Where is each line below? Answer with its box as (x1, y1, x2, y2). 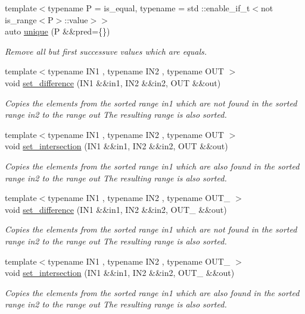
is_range (5, 13, 37, 26)
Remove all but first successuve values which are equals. (5, 45, 207, 57)
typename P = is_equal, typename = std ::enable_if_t (48, 2, 250, 14)
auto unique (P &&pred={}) (5, 25, 110, 37)
